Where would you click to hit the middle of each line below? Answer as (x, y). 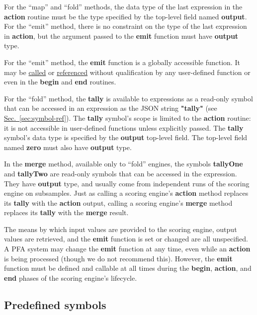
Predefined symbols (55, 304)
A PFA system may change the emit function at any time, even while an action (127, 249)
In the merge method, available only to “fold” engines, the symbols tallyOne (124, 164)
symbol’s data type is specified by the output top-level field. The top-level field (126, 137)
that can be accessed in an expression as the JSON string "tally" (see (111, 108)
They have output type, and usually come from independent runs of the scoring (127, 183)
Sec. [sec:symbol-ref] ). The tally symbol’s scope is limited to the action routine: (128, 118)
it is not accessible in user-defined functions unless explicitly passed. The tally (124, 127)
